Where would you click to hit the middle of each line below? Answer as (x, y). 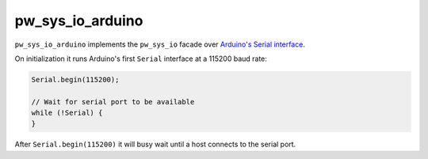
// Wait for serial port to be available (113, 102)
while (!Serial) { (67, 113)
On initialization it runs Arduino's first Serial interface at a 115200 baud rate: (141, 59)
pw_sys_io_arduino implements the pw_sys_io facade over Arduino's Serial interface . (160, 44)
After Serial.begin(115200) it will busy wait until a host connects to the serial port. (155, 144)
